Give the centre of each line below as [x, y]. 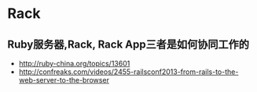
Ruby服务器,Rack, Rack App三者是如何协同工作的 [128, 44]
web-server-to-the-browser [64, 80]
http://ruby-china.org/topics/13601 [74, 64]
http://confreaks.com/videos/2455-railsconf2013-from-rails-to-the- [128, 72]
